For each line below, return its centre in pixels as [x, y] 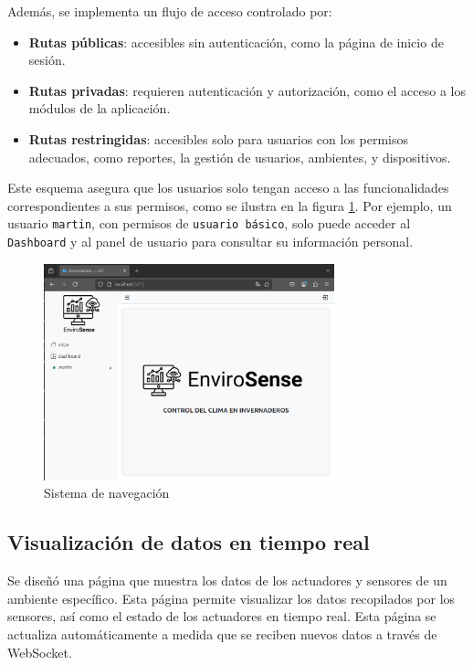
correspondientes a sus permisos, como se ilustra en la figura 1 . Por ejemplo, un [230, 205]
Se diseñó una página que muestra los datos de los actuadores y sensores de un [227, 581]
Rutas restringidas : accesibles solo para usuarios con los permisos [219, 138]
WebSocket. [40, 652]
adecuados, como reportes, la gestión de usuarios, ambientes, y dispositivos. [240, 157]
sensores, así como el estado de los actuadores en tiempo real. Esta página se [222, 616]
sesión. [47, 60]
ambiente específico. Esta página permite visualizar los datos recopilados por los [231, 598]
